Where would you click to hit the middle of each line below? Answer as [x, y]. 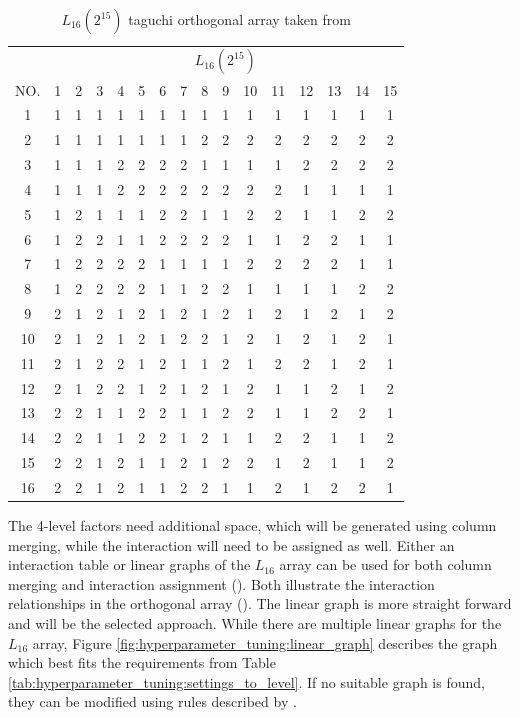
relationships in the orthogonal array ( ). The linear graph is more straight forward [260, 603]
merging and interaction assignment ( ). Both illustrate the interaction [221, 583]
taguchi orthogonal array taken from [239, 19]
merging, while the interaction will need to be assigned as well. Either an [231, 544]
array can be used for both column [385, 564]
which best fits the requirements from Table [142, 662]
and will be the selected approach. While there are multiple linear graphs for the [255, 623]
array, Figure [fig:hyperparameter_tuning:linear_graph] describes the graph [265, 642]
